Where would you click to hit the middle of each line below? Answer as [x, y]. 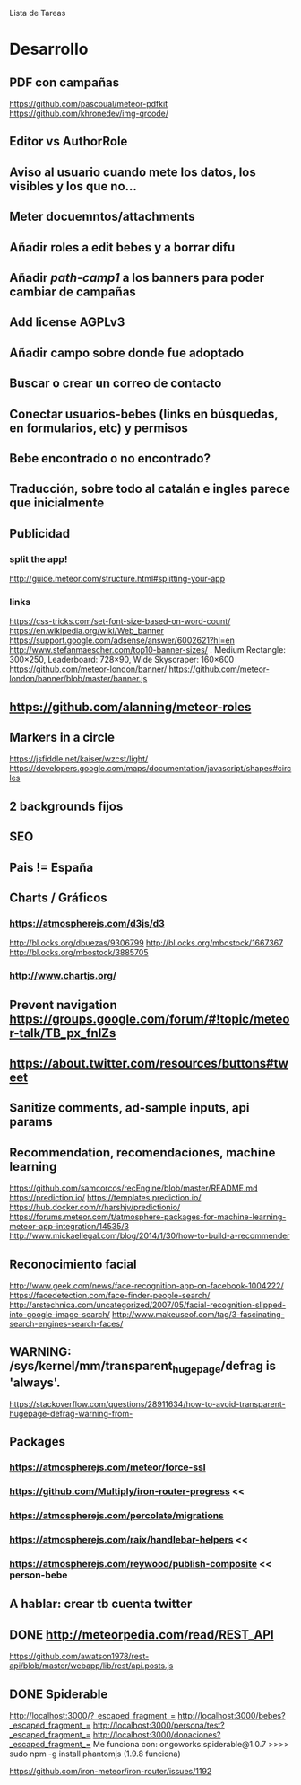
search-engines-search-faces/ [66, 1324]
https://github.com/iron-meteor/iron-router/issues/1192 [111, 1772]
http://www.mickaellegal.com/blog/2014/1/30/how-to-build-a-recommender [150, 1236]
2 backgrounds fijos [66, 806]
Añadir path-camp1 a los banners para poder [137, 277]
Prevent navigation [64, 1005]
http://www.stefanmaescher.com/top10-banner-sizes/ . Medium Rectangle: [148, 650]
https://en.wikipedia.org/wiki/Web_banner [86, 631]
